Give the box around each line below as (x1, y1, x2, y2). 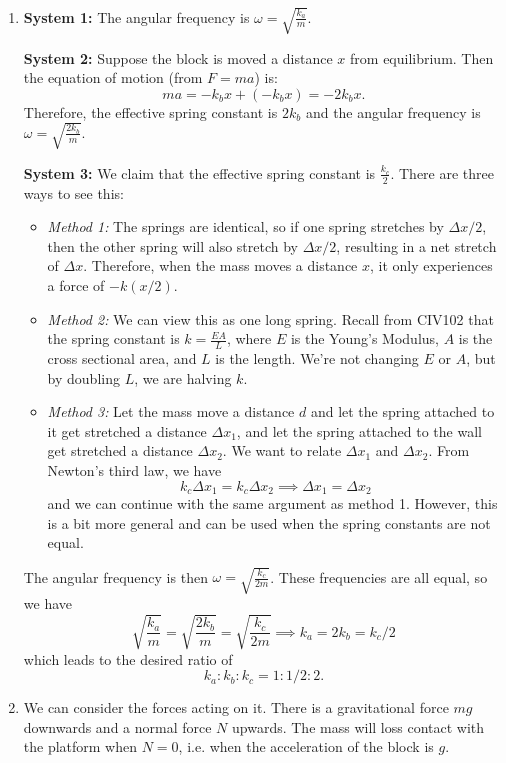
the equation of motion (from (23, 67, 203, 88)
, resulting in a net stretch (336, 235, 497, 256)
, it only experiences (370, 255, 493, 276)
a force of (47, 275, 105, 296)
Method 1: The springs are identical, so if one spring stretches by (47, 216, 444, 237)
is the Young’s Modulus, (290, 328, 439, 349)
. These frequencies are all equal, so (270, 566, 488, 587)
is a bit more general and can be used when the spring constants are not (47, 512, 491, 533)
